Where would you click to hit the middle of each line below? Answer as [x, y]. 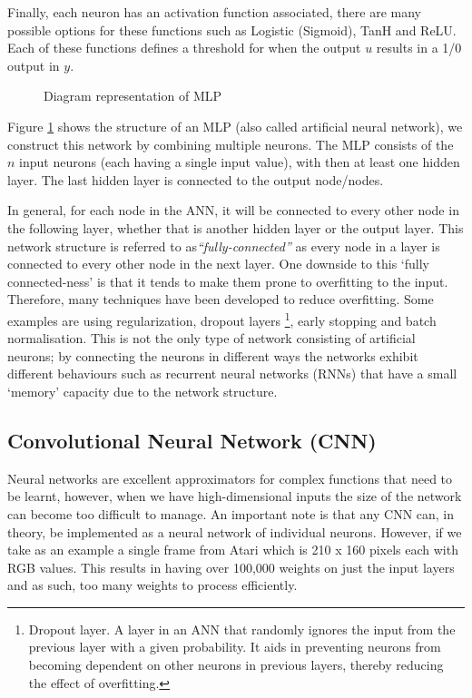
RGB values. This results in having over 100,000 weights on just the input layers [231, 567]
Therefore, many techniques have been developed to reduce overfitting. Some [221, 299]
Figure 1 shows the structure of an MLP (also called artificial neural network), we [235, 126]
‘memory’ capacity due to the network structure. [143, 391]
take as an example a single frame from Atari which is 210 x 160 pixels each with [233, 550]
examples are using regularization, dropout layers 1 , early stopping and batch [222, 319]
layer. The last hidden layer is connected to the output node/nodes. [196, 179]
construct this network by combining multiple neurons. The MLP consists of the [231, 144]
